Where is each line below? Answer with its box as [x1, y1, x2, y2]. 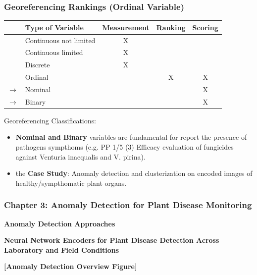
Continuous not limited [25, 35, 96, 45]
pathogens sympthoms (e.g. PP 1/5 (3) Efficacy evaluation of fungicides [15, 142, 234, 152]
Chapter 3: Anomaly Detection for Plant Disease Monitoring [4, 199, 252, 211]
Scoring [192, 22, 218, 32]
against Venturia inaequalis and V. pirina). [15, 151, 146, 162]
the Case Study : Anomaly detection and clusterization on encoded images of [15, 168, 253, 178]
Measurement [102, 22, 150, 32]
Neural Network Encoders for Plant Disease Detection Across [4, 235, 219, 245]
